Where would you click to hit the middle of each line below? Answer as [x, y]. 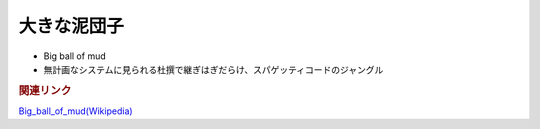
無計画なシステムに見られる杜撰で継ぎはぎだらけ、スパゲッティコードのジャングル [213, 69]
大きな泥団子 [71, 26]
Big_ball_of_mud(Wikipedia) [76, 111]
